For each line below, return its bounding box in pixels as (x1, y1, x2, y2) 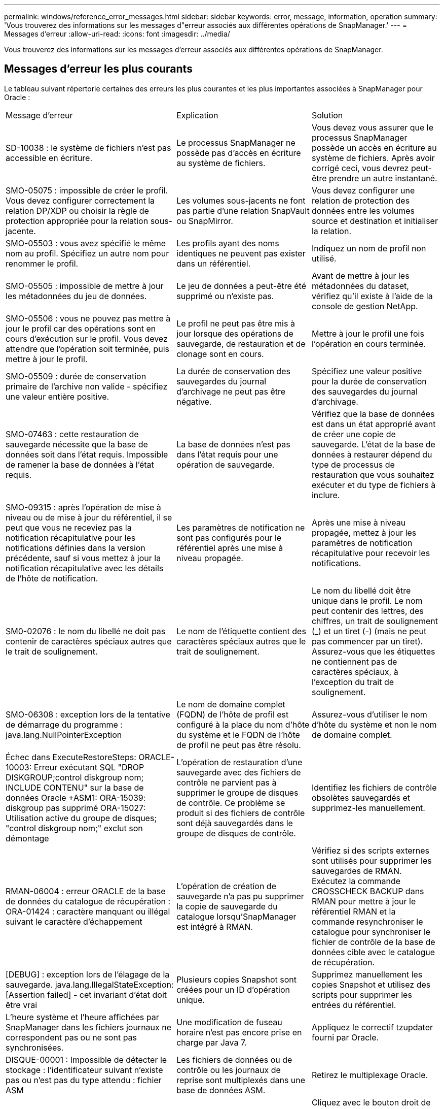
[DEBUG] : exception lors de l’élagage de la (6, 969, 170, 980)
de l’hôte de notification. (6, 573, 98, 583)
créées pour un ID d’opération (176, 984, 290, 995)
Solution (311, 110, 343, 120)
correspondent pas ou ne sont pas (6, 1032, 137, 1042)
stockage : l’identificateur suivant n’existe (6, 1064, 163, 1075)
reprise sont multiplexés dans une (176, 1074, 306, 1085)
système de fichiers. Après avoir (311, 152, 435, 163)
